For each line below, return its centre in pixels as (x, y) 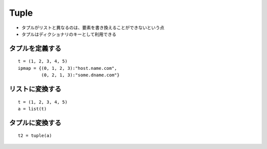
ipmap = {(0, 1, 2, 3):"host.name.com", (67, 68)
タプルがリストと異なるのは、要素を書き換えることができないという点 (93, 28)
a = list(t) (32, 109)
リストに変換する (35, 89)
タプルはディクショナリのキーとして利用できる (69, 34)
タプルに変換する (35, 123)
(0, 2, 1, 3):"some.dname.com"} (80, 75)
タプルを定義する (35, 48)
